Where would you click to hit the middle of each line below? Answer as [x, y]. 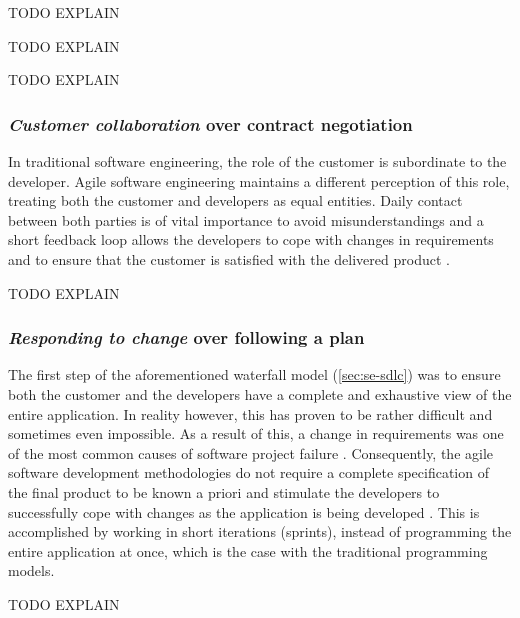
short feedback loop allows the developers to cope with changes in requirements [251, 239]
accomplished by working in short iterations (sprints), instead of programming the [260, 531]
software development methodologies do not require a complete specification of [248, 472]
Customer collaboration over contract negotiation [210, 123]
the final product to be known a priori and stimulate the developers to [224, 491]
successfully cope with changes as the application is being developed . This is [244, 511]
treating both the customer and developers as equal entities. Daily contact [235, 200]
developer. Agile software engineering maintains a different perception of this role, [259, 180]
